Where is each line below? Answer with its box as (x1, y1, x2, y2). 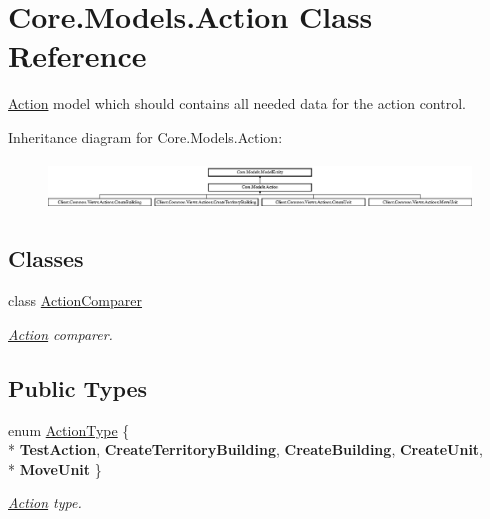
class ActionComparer (8, 290, 143, 311)
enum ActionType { (8, 419, 130, 440)
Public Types (8, 372, 148, 403)
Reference (8, 35, 147, 76)
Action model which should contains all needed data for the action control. (8, 93, 466, 114)
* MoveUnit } (8, 458, 102, 479)
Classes (8, 243, 84, 274)
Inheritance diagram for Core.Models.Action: (8, 126, 283, 147)
